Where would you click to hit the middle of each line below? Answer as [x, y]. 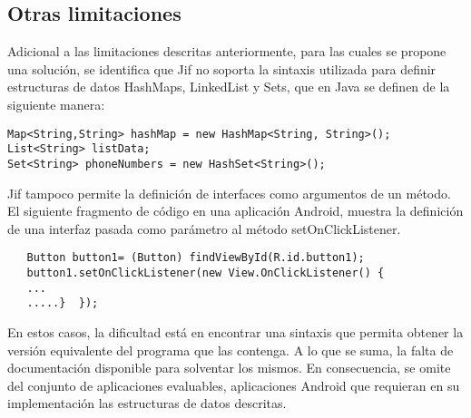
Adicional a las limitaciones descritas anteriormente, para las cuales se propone [227, 51]
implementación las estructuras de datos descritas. [147, 403]
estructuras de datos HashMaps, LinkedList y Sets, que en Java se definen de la [229, 87]
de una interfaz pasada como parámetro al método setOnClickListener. [204, 228]
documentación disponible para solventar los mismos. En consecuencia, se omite [229, 368]
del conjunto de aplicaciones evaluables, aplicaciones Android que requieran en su [234, 385]
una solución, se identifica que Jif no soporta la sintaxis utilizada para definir [222, 68]
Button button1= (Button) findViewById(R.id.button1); [196, 258]
